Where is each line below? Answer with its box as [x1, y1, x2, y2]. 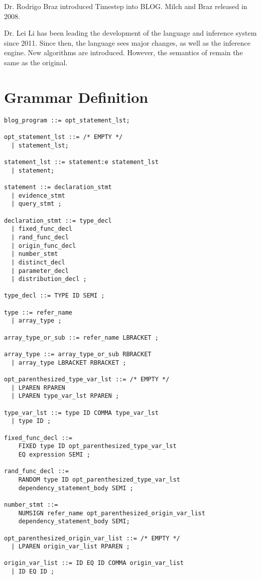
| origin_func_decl [11, 242, 76, 249]
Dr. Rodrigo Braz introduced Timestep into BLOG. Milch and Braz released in [4, 1, 247, 11]
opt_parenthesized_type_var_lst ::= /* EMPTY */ [4, 376, 170, 383]
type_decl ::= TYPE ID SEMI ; [4, 292, 105, 300]
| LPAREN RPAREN [11, 384, 65, 391]
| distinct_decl [11, 258, 65, 266]
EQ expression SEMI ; [18, 451, 90, 458]
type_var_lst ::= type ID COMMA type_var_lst [4, 409, 159, 416]
